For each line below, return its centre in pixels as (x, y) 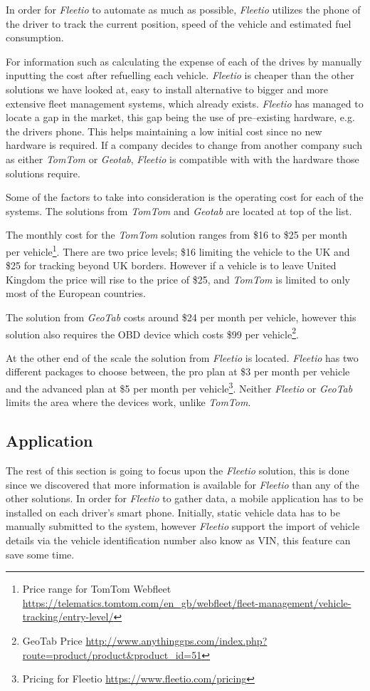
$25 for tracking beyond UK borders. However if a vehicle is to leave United (171, 265)
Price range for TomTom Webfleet (97, 589)
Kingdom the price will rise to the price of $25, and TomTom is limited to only (178, 279)
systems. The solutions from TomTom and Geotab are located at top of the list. (179, 211)
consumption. (35, 37)
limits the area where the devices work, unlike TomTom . (128, 402)
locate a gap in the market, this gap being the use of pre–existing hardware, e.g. (180, 117)
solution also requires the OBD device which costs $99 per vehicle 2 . (152, 333)
